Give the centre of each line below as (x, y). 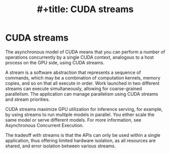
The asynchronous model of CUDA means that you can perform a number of (85, 52)
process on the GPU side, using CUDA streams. (55, 62)
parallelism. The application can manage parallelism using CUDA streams (82, 94)
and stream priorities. (28, 99)
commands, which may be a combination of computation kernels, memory (83, 78)
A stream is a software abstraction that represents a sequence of (73, 72)
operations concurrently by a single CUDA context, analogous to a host (79, 57)
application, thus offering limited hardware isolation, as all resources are (80, 140)
